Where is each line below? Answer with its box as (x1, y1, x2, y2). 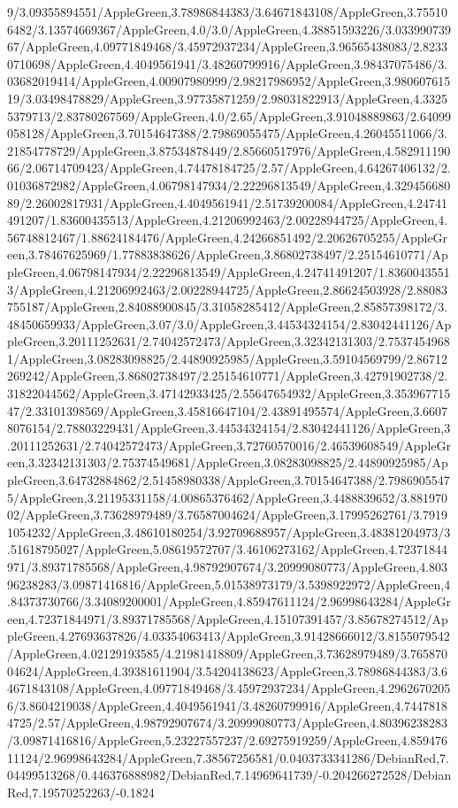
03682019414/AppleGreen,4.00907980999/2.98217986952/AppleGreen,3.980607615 (7, 72, 451, 90)
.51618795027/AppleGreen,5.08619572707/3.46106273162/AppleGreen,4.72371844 (7, 540, 448, 558)
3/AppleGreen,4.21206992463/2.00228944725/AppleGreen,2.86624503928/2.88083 (7, 280, 448, 298)
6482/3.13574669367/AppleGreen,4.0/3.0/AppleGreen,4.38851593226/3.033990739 (7, 19, 451, 38)
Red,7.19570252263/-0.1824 (7, 782, 155, 801)
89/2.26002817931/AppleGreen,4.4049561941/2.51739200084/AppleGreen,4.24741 (7, 193, 448, 212)
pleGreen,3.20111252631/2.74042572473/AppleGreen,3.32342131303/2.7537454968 (7, 332, 450, 350)
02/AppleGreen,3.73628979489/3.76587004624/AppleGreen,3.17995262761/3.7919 (7, 505, 448, 524)
